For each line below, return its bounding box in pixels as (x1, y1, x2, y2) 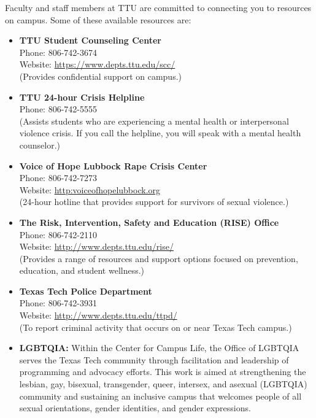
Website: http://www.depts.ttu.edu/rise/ (19, 240, 174, 253)
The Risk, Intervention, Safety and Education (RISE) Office (19, 215, 279, 228)
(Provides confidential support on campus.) (19, 69, 182, 82)
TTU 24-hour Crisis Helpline (19, 90, 145, 103)
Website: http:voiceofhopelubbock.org (19, 183, 161, 196)
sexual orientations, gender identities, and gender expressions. (19, 401, 251, 414)
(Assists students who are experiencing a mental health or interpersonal (19, 114, 289, 127)
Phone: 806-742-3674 (19, 45, 97, 58)
